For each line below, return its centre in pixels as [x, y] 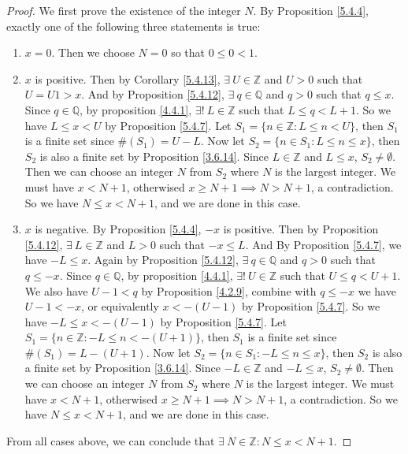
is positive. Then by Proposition [301, 229]
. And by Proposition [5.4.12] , [153, 94]
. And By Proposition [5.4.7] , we [323, 244]
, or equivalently [120, 306]
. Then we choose [93, 52]
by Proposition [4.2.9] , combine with [229, 290]
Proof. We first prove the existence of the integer [124, 10]
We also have [56, 290]
